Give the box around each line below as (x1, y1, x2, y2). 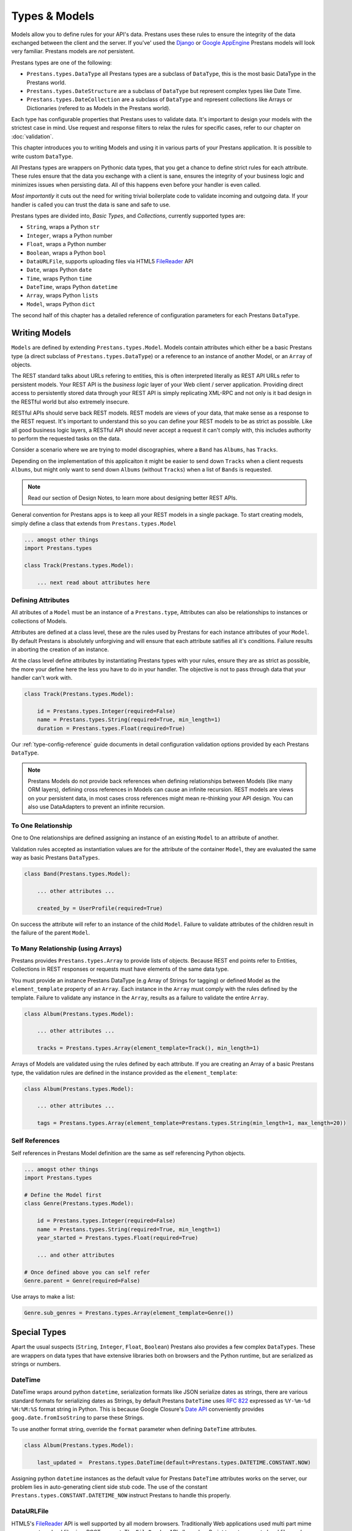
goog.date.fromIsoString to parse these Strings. (11, 1414, 145, 1421)
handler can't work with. (11, 674, 73, 682)
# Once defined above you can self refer (24, 1268, 150, 1276)
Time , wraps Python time (26, 274, 92, 282)
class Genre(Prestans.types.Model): (24, 1200, 134, 1207)
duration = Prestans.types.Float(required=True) (37, 724, 186, 732)
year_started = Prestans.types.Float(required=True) (37, 1234, 199, 1241)
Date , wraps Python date (26, 266, 92, 274)
